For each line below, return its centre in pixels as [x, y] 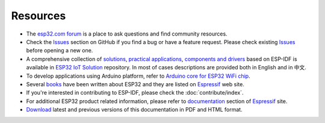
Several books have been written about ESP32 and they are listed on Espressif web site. [135, 84]
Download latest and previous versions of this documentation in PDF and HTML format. [135, 110]
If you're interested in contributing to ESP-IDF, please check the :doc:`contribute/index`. [135, 93]
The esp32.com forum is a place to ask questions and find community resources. [127, 34]
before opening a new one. [60, 51]
